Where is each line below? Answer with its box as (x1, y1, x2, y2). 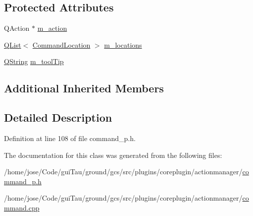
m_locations (104, 39, 142, 50)
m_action (37, 23, 67, 33)
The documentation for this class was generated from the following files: (4, 149, 222, 160)
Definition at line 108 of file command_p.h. (4, 133, 136, 143)
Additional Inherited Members (4, 80, 164, 96)
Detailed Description (4, 110, 112, 125)
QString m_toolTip (4, 56, 64, 67)
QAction (4, 23, 30, 33)
